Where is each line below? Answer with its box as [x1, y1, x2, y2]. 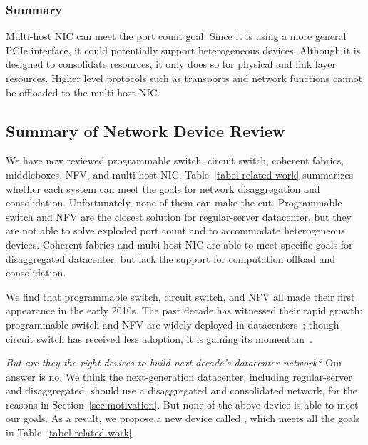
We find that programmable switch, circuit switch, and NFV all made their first [6, 289, 355, 304]
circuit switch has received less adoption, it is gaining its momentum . [6, 331, 312, 346]
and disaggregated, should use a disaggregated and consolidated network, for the [6, 383, 357, 398]
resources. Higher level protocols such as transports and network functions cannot [6, 71, 363, 85]
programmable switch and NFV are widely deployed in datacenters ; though [6, 316, 339, 331]
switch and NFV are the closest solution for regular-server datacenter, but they [6, 209, 352, 224]
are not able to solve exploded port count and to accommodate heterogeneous [6, 223, 345, 238]
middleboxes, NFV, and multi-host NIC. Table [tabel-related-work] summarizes [6, 166, 354, 181]
